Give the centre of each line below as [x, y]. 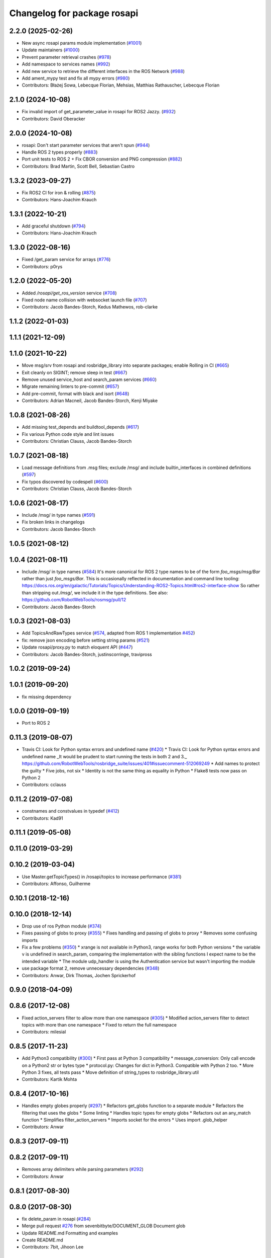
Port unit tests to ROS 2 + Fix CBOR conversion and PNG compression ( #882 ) [102, 159]
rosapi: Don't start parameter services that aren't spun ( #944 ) [86, 145]
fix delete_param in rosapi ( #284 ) [56, 1219]
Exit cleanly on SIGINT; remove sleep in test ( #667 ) [75, 372]
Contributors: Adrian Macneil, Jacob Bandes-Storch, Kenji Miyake [90, 401]
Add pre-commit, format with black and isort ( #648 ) [76, 394]
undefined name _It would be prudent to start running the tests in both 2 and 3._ [104, 756]
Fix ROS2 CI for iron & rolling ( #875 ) [59, 192]
